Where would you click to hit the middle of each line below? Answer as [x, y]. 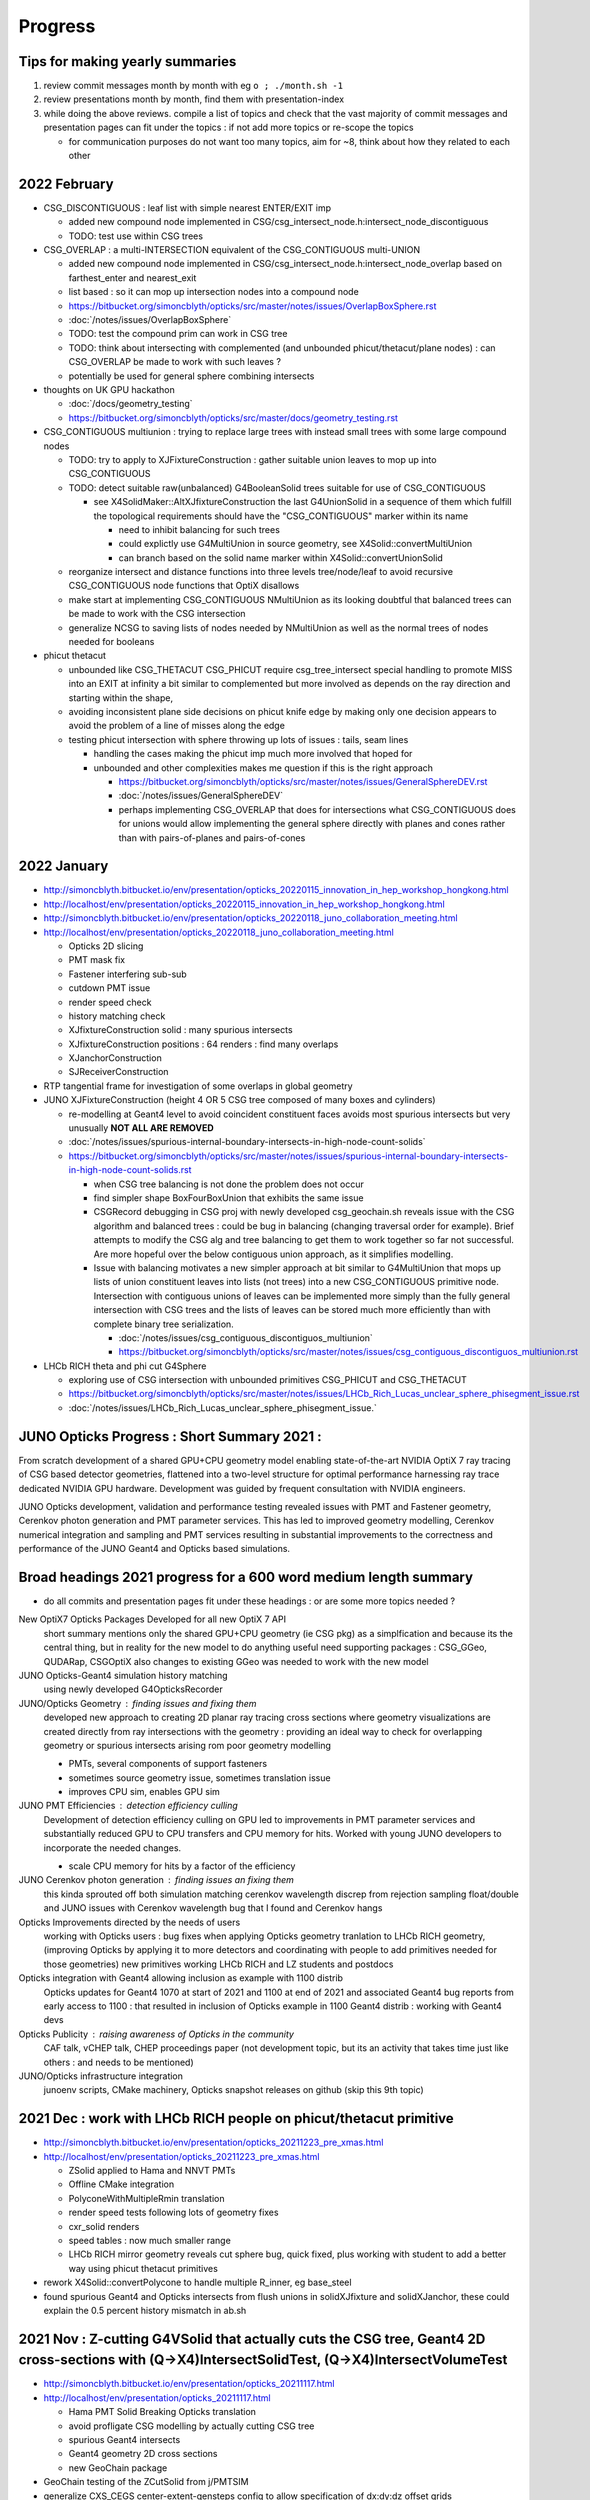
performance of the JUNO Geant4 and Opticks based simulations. [154, 1549]
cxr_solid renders [104, 2226]
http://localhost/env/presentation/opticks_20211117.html [157, 2397]
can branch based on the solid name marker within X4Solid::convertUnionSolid [281, 557]
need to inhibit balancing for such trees [199, 529]
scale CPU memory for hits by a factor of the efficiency [182, 1866]
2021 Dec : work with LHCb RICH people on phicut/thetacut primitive [236, 2118]
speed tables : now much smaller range [150, 2240]
